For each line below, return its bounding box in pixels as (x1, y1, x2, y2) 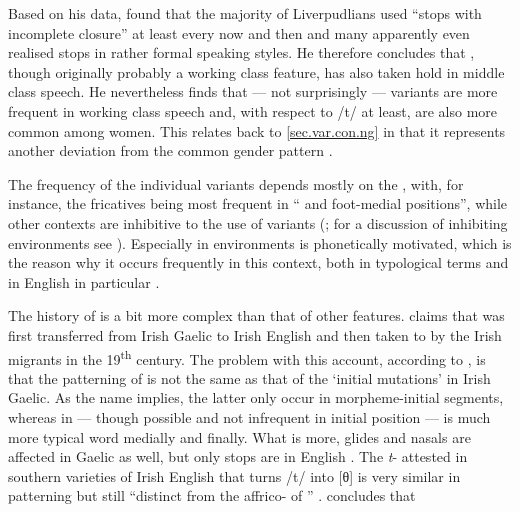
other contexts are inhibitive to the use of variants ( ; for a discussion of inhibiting (8, 212, 508, 233)
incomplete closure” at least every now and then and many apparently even (8, 22, 470, 43)
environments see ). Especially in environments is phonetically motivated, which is (8, 232, 512, 253)
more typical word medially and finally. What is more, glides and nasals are (8, 426, 471, 447)
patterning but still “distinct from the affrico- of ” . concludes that (8, 485, 416, 506)
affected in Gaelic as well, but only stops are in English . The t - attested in (8, 446, 468, 467)
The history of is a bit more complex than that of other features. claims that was (8, 305, 505, 326)
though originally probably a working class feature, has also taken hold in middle (8, 61, 505, 82)
